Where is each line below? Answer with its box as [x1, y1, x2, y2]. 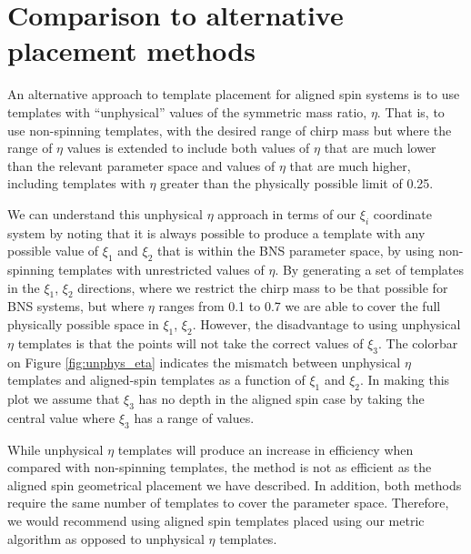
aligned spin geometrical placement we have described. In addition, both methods [7, 475, 462, 494]
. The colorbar [378, 333, 458, 352]
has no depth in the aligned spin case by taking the [138, 389, 425, 408]
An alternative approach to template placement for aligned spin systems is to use [7, 85, 460, 104]
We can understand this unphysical [7, 204, 203, 223]
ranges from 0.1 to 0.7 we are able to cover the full [158, 297, 441, 316]
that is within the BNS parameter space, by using [156, 241, 435, 260]
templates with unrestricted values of [58, 260, 265, 279]
